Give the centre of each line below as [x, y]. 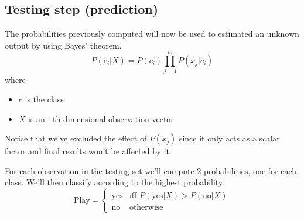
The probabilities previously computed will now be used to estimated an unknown [152, 34]
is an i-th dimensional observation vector [101, 118]
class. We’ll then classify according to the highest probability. [115, 182]
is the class [44, 99]
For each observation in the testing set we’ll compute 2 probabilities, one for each [151, 170]
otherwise [146, 208]
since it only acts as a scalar [229, 138]
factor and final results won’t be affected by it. [88, 151]
